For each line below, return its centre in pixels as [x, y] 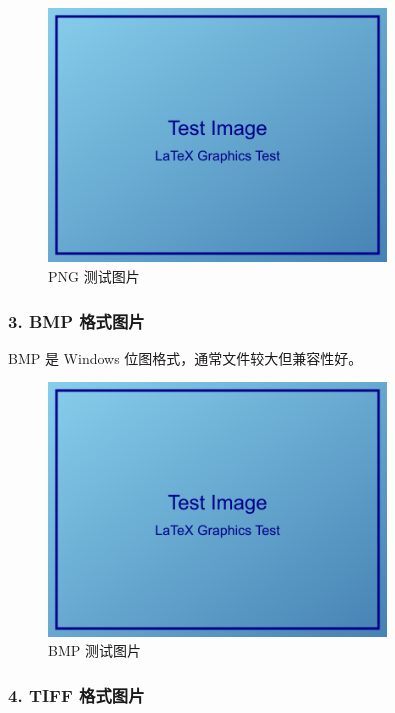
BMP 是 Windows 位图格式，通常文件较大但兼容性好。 [185, 357]
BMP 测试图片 [94, 650]
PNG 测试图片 [94, 275]
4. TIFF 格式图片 [76, 694]
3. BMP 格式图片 [76, 320]
